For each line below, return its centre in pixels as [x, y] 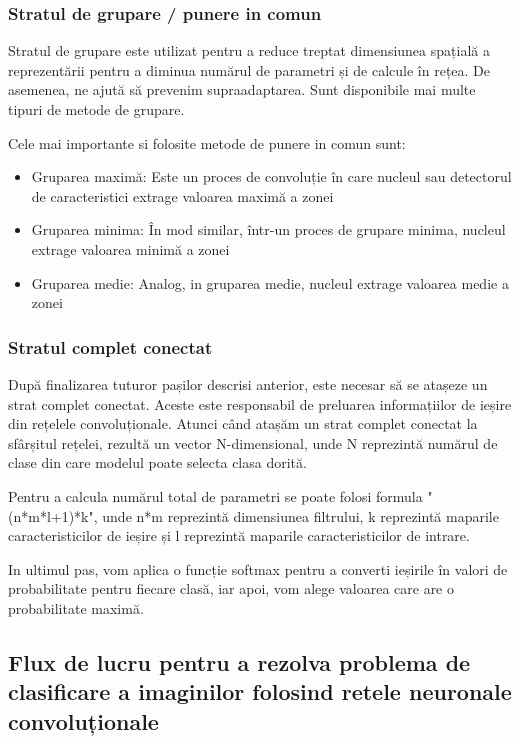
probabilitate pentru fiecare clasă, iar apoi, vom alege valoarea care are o [231, 588]
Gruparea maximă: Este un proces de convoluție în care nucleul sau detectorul [271, 176]
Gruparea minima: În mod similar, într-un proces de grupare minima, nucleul [268, 229]
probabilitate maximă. [76, 607]
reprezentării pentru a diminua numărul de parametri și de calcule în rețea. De [249, 69]
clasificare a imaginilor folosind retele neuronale [260, 691]
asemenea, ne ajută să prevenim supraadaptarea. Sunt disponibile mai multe [242, 89]
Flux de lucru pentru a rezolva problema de [239, 661]
